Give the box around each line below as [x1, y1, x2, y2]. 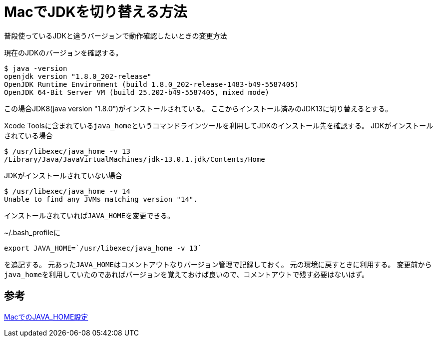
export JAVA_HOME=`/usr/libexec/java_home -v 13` [4, 244, 202, 252]
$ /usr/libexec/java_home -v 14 [4, 187, 130, 195]
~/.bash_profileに [4, 228, 61, 237]
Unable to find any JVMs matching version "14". [4, 195, 198, 203]
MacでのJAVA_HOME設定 [4, 312, 88, 321]
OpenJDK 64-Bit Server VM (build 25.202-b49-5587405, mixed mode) [4, 88, 270, 96]
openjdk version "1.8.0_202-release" [4, 72, 152, 80]
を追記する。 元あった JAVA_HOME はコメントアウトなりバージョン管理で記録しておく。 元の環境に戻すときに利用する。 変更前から [4, 260, 432, 269]
